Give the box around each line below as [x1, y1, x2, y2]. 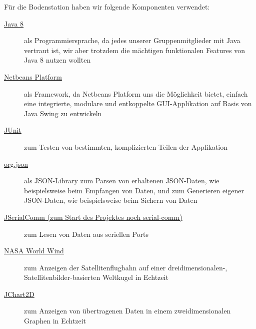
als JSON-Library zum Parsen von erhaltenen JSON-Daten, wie [24, 175, 219, 186]
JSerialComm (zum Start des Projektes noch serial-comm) [4, 211, 182, 222]
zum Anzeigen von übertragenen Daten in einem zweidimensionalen [24, 305, 231, 316]
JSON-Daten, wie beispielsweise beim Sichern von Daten [24, 195, 197, 205]
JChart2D [4, 288, 34, 299]
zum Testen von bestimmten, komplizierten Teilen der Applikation [24, 141, 228, 152]
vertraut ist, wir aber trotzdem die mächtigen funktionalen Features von [24, 45, 245, 55]
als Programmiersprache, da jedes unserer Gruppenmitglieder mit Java [24, 35, 240, 46]
